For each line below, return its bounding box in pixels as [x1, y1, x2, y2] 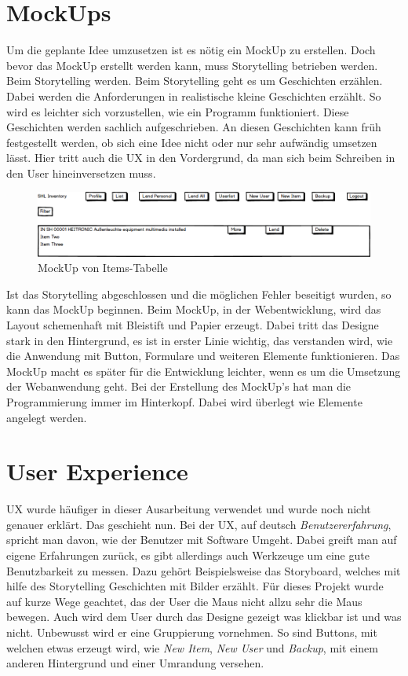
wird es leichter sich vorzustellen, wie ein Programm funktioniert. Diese [6, 103, 349, 119]
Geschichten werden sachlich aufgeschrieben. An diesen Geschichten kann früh [6, 119, 381, 135]
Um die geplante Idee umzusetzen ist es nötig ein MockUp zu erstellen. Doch [6, 42, 376, 58]
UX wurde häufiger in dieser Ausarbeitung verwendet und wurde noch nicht [6, 501, 371, 517]
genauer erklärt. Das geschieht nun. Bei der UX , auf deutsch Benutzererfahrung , [6, 516, 392, 532]
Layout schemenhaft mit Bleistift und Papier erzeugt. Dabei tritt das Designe [6, 316, 379, 332]
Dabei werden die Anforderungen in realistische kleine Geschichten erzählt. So [6, 87, 381, 104]
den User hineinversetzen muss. [6, 164, 156, 181]
